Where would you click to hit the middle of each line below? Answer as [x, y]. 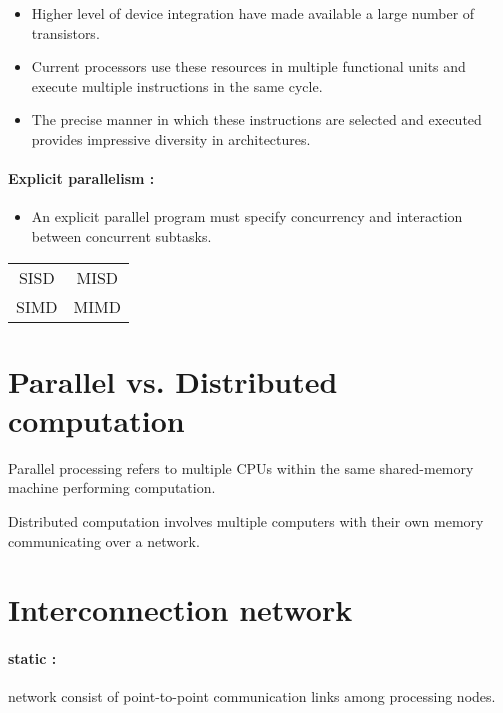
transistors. [65, 32]
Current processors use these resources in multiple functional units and [248, 66]
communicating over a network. [104, 540]
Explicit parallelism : [81, 178]
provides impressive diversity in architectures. [171, 138]
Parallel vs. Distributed [173, 380]
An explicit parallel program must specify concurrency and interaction [247, 216]
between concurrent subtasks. [121, 235]
